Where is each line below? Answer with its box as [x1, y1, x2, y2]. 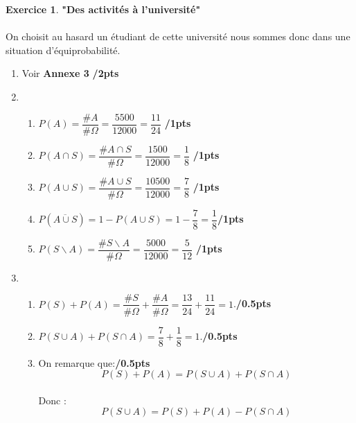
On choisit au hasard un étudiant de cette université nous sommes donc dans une [6, 29, 350, 44]
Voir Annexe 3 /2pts [21, 66, 119, 80]
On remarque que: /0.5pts [38, 355, 150, 370]
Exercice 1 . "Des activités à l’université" [6, 2, 201, 16]
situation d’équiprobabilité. [6, 42, 121, 57]
